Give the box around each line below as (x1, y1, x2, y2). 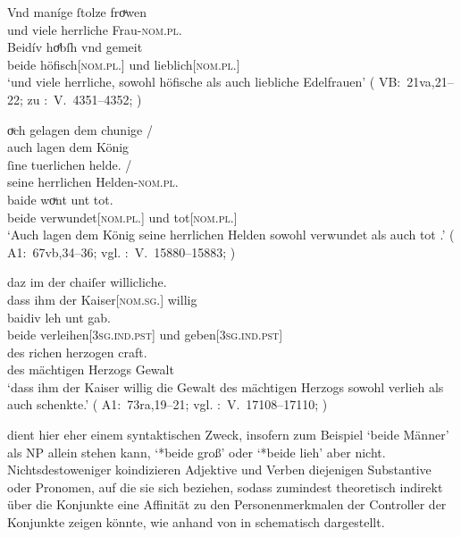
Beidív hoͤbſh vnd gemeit (7, 38, 143, 56)
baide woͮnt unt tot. (7, 189, 113, 208)
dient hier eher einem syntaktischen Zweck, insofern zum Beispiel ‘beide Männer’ (7, 425, 449, 444)
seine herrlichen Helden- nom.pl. (7, 172, 179, 191)
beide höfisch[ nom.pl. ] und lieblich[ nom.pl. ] (7, 55, 240, 73)
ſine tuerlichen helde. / (7, 155, 132, 173)
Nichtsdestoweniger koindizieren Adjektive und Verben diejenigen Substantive (7, 460, 432, 479)
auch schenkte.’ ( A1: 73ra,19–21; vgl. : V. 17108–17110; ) (7, 395, 328, 414)
